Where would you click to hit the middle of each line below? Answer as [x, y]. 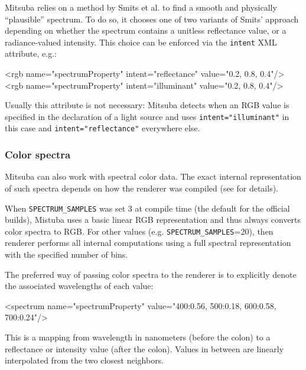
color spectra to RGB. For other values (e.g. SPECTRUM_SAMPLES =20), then [139, 231]
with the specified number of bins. [66, 254]
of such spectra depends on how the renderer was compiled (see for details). [142, 188]
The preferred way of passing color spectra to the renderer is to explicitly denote [151, 274]
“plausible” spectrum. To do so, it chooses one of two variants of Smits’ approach [152, 19]
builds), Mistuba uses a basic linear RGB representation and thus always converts [153, 220]
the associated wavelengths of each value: [79, 286]
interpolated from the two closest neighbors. [84, 360]
